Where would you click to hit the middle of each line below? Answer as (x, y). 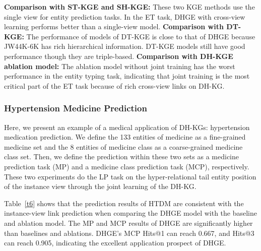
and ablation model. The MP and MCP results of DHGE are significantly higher (128, 223)
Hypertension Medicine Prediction (76, 108)
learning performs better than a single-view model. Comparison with (114, 26)
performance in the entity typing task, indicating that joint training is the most (127, 76)
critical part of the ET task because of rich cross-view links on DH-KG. (114, 85)
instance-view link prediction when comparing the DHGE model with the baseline (131, 213)
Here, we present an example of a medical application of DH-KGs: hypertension (127, 127)
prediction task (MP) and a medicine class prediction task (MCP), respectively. (127, 166)
